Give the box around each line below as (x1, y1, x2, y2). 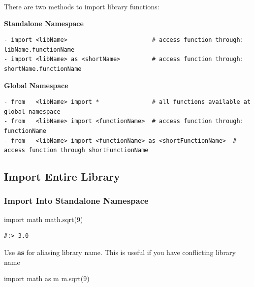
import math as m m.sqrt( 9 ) (4, 273, 90, 284)
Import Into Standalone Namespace (4, 194, 149, 207)
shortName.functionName (4, 65, 82, 72)
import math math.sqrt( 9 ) (4, 214, 83, 224)
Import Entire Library (4, 169, 120, 184)
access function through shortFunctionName (4, 147, 149, 154)
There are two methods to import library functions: (4, 1, 159, 11)
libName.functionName (4, 46, 75, 53)
